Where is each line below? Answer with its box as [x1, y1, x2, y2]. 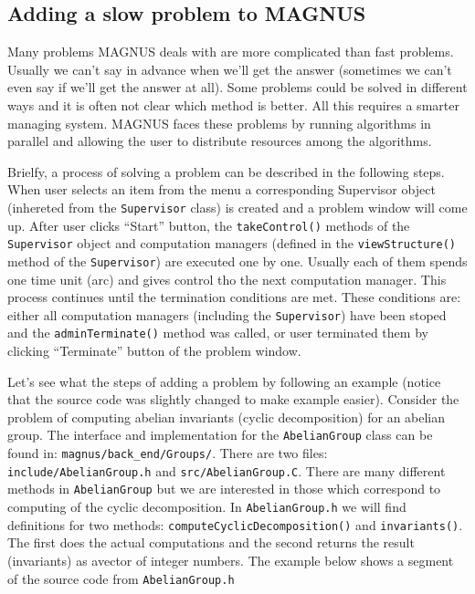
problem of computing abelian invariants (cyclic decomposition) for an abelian [7, 407, 446, 426]
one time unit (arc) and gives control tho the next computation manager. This [7, 269, 447, 288]
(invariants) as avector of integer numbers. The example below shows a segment [7, 550, 454, 569]
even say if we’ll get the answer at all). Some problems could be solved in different [7, 78, 468, 97]
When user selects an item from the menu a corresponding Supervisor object [7, 180, 436, 199]
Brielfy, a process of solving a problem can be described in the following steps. [7, 162, 445, 181]
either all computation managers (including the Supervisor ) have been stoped [7, 305, 447, 324]
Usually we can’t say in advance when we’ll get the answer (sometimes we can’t [7, 59, 452, 78]
